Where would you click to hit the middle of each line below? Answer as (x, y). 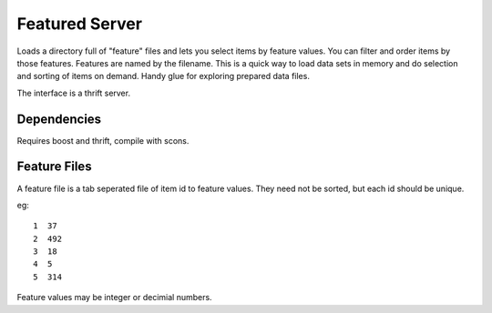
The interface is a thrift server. (74, 93)
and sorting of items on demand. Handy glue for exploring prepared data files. (163, 76)
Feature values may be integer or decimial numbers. (115, 298)
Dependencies (59, 119)
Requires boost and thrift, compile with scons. (103, 140)
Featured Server (80, 24)
